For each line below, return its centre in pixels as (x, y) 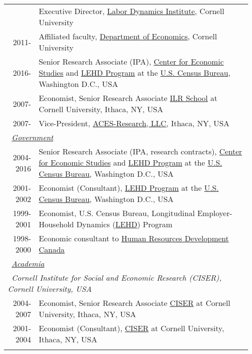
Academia (28, 263)
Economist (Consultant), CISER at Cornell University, (131, 328)
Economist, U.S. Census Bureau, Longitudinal (117, 213)
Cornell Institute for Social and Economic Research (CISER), (117, 278)
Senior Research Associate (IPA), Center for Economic (131, 61)
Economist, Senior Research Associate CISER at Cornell (134, 303)
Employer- (215, 213)
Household (56, 224)
